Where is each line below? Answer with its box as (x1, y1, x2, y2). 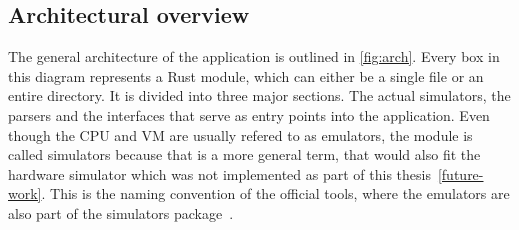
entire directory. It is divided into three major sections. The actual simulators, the (8, 85, 511, 106)
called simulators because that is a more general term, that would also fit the (8, 144, 481, 165)
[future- (437, 163, 484, 184)
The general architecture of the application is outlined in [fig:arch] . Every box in (8, 46, 500, 67)
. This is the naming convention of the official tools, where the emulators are (41, 183, 510, 204)
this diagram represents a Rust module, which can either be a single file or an (8, 65, 484, 86)
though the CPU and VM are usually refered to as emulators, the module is (8, 124, 473, 145)
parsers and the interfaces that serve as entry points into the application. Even (8, 104, 490, 125)
